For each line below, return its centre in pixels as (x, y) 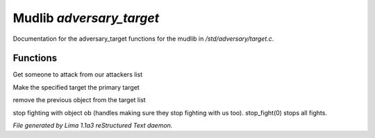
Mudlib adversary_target (86, 18)
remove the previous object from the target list (79, 100)
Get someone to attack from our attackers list (77, 75)
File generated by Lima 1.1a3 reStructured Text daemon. (93, 126)
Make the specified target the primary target (76, 87)
